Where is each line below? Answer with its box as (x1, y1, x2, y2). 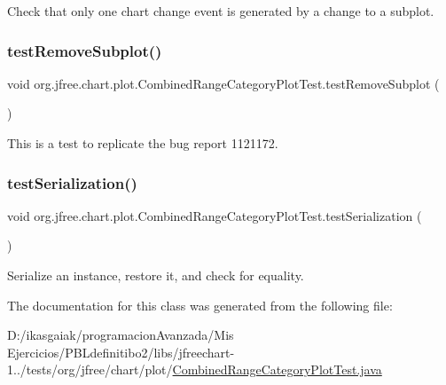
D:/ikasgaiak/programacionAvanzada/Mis (7, 326, 234, 344)
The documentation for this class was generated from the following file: (7, 295, 393, 314)
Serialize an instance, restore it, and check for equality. (7, 266, 304, 284)
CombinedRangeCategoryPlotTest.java (172, 360, 382, 379)
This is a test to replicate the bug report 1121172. (7, 134, 278, 152)
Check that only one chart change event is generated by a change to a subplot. (7, 2, 434, 20)
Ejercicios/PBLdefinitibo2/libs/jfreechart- (7, 342, 235, 361)
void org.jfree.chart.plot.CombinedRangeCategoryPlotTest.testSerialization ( (7, 206, 422, 224)
